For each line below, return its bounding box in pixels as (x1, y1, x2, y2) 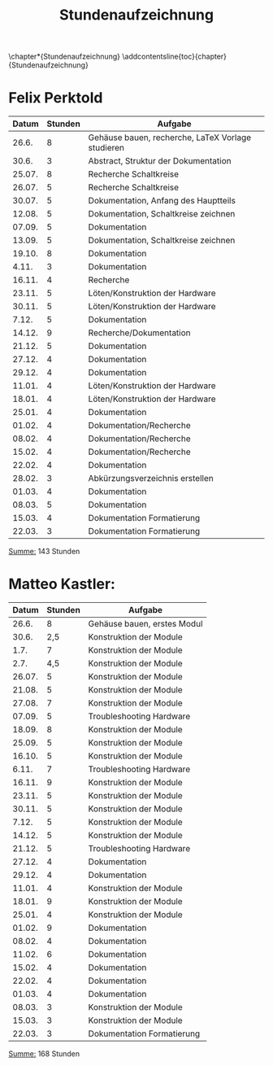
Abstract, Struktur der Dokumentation (88, 155, 232, 167)
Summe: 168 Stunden (8, 1049, 80, 1059)
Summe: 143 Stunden (8, 547, 80, 557)
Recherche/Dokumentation (88, 327, 191, 339)
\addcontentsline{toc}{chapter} (121, 51, 227, 62)
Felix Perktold (8, 89, 103, 107)
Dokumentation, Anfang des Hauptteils (88, 195, 236, 207)
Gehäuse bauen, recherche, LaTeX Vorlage (88, 132, 252, 143)
